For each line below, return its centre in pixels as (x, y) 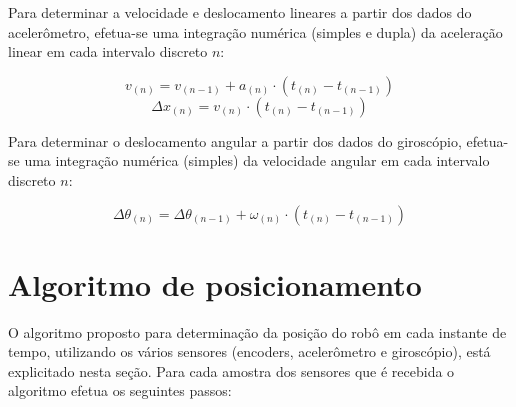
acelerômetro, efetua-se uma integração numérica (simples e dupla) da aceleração (255, 31)
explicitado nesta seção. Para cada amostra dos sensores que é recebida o (231, 370)
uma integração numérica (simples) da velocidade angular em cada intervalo (257, 160)
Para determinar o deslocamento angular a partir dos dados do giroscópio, (235, 140)
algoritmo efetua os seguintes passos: (120, 390)
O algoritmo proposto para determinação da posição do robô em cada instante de (257, 331)
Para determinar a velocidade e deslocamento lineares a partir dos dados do (240, 12)
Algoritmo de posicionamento (215, 283)
